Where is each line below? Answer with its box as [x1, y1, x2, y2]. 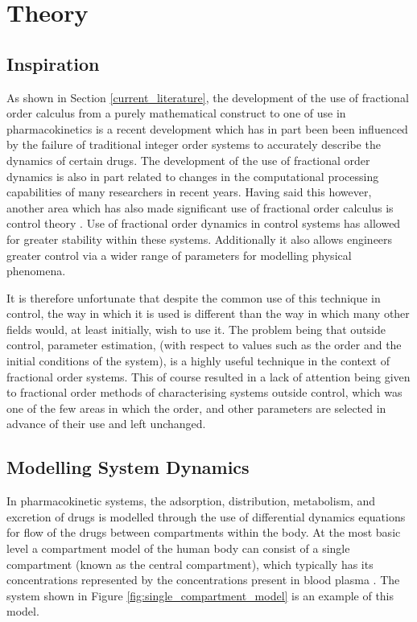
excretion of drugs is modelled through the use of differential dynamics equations [6, 508, 406, 525]
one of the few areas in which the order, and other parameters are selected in [6, 399, 386, 416]
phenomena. [6, 262, 66, 279]
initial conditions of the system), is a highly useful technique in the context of [6, 352, 390, 369]
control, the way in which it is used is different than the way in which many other [6, 305, 410, 322]
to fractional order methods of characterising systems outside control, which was [6, 384, 403, 401]
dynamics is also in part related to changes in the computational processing [6, 167, 379, 184]
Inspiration [6, 51, 100, 76]
